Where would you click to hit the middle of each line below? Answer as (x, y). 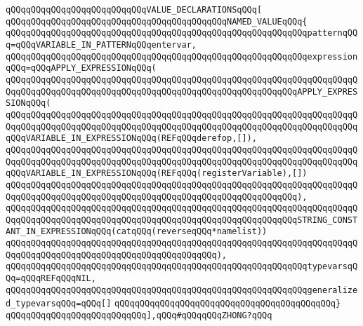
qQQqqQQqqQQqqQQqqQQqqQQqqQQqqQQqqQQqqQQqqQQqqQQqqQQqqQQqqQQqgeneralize (182, 290)
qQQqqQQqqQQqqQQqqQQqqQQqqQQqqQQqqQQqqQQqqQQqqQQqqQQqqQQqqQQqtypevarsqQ (182, 267)
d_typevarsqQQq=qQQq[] (59, 304)
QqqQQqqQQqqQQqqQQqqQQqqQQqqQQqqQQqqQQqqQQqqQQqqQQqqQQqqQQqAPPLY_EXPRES (182, 91)
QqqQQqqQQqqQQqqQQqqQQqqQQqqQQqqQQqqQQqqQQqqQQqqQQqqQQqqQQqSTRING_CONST (182, 220)
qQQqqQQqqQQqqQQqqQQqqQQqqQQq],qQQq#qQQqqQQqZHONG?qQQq (139, 316)
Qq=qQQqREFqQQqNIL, (51, 279)
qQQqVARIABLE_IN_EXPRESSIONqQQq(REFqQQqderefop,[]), (131, 138)
